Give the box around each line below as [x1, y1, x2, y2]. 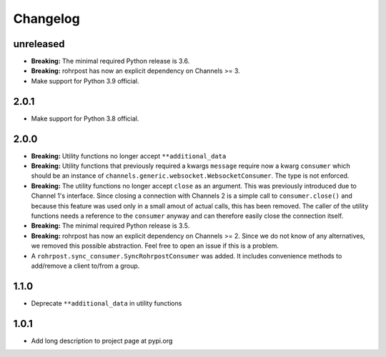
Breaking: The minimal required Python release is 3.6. [31, 57, 190, 66]
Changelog [13, 11, 80, 26]
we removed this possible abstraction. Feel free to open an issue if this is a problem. [31, 241, 279, 250]
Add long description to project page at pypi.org [31, 336, 173, 345]
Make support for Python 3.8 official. [31, 114, 139, 123]
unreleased [13, 38, 65, 50]
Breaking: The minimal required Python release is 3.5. [31, 221, 190, 230]
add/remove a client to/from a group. [31, 261, 140, 270]
